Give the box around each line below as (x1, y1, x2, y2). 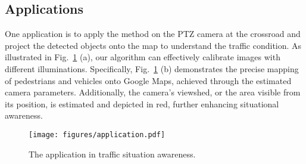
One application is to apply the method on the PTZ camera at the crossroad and (5, 27, 301, 40)
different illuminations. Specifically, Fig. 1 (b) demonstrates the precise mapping (5, 62, 299, 75)
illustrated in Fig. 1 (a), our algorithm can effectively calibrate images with (5, 51, 280, 63)
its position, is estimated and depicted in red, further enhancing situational (5, 97, 279, 110)
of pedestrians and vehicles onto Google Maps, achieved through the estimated (5, 74, 292, 86)
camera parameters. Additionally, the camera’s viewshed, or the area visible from (5, 86, 301, 98)
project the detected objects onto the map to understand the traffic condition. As (5, 39, 302, 51)
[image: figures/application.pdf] (29, 130, 166, 139)
